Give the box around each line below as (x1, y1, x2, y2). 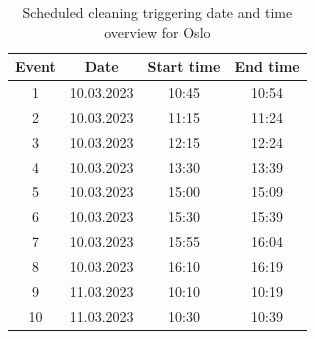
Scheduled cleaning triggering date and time (22, 2, 293, 22)
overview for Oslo (104, 21, 211, 42)
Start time (147, 56, 221, 77)
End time (234, 56, 300, 77)
